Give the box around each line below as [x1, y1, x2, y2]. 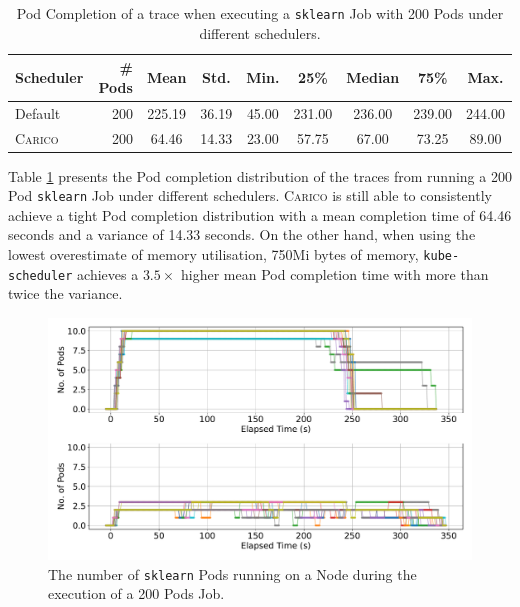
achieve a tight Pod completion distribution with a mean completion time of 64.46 [8, 204, 512, 225]
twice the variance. [8, 283, 123, 304]
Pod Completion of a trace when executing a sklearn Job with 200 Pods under [16, 3, 504, 23]
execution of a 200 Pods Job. [48, 583, 225, 604]
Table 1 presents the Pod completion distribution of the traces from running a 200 [8, 165, 512, 186]
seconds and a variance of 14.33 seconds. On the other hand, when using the [8, 224, 476, 245]
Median [346, 67, 400, 88]
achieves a [77, 263, 139, 284]
